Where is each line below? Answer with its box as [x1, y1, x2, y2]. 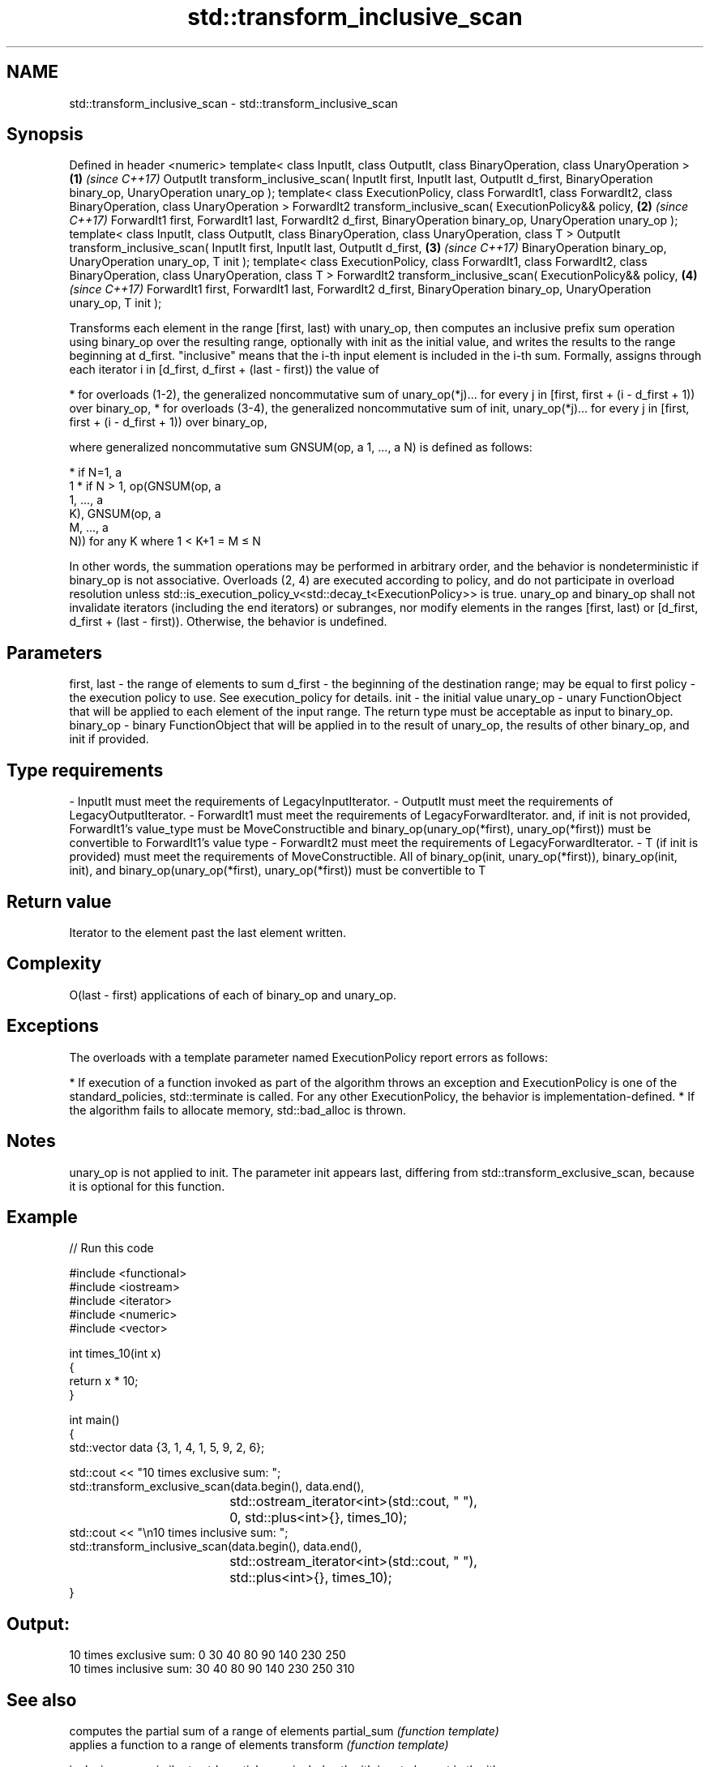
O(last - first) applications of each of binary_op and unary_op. [69, 987, 397, 1002]
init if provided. [69, 732, 149, 747]
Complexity [6, 953, 102, 974]
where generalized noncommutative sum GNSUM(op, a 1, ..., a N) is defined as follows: [69, 440, 532, 455]
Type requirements [6, 759, 164, 781]
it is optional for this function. [69, 1179, 225, 1193]
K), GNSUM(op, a [69, 507, 161, 521]
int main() [69, 1413, 120, 1427]
